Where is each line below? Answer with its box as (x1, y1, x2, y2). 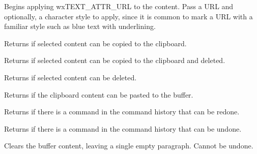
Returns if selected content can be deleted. (4, 72, 137, 82)
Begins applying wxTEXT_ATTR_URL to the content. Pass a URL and (4, 1, 234, 11)
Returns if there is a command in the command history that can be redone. (4, 106, 240, 117)
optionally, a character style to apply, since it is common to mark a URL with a (4, 11, 253, 21)
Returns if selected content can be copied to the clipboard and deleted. (4, 55, 225, 66)
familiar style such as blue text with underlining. (4, 21, 156, 32)
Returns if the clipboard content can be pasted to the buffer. (4, 89, 193, 100)
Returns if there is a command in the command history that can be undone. (4, 123, 242, 134)
